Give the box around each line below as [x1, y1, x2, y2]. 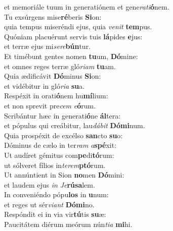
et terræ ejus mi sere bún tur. [4, 41, 91, 51]
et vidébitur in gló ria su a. [4, 80, 85, 91]
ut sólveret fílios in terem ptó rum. [4, 159, 106, 170]
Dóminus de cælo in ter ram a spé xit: [4, 140, 117, 150]
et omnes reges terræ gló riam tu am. [4, 61, 116, 71]
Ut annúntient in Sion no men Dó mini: [4, 169, 124, 180]
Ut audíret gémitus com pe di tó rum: [4, 149, 114, 160]
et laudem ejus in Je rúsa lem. [4, 179, 95, 190]
